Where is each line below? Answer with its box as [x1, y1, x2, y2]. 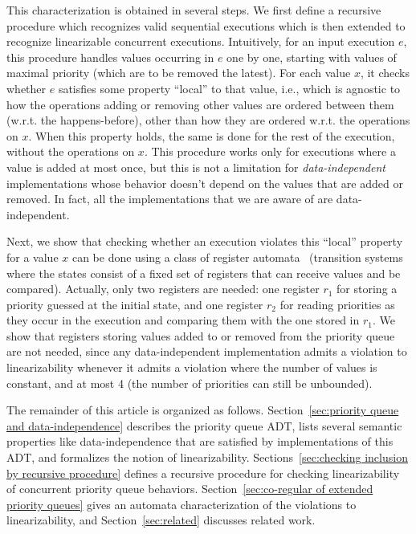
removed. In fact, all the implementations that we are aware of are [6, 190, 333, 207]
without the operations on [6, 143, 135, 160]
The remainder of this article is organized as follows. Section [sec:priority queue [6, 402, 399, 418]
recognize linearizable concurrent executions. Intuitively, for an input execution [6, 33, 395, 50]
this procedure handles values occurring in [6, 48, 214, 65]
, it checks [360, 64, 410, 81]
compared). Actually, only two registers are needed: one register [6, 280, 320, 297]
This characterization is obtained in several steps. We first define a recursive [6, 2, 381, 18]
